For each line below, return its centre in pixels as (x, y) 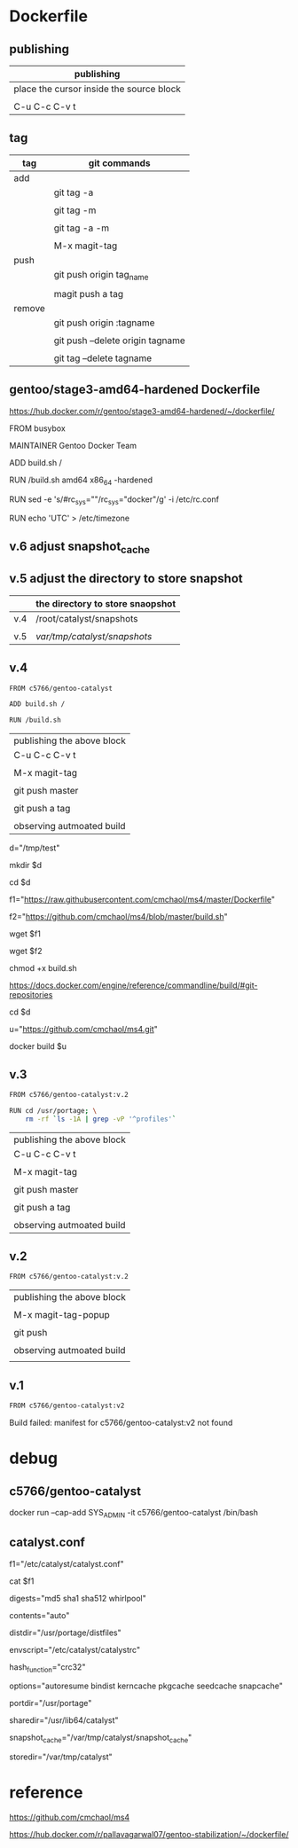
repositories (31, 995)
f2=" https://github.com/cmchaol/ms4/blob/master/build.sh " (118, 917)
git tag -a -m (82, 228)
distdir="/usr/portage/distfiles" (65, 1633)
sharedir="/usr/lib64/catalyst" (64, 1720)
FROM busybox (38, 428)
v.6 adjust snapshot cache (80, 547)
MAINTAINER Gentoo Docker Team (73, 445)
